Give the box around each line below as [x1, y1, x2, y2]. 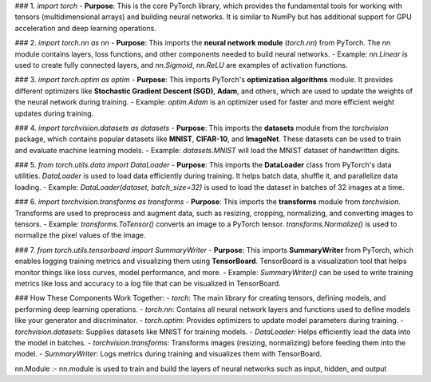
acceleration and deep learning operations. [14, 23, 157, 33]
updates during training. [14, 108, 94, 118]
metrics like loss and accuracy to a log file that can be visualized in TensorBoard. [14, 278, 281, 288]
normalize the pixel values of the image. [14, 230, 147, 240]
